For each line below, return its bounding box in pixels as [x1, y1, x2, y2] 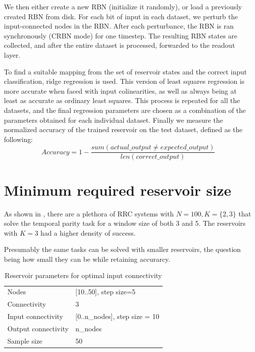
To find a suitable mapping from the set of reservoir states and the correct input [4, 66, 247, 76]
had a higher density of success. [40, 227, 136, 238]
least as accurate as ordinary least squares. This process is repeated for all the [4, 95, 240, 106]
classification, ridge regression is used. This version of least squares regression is [4, 76, 245, 86]
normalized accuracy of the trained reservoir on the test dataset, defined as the [4, 124, 243, 135]
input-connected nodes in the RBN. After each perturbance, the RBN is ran [4, 21, 234, 31]
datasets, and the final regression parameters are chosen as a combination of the [4, 105, 246, 115]
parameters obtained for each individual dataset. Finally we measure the [4, 114, 223, 125]
